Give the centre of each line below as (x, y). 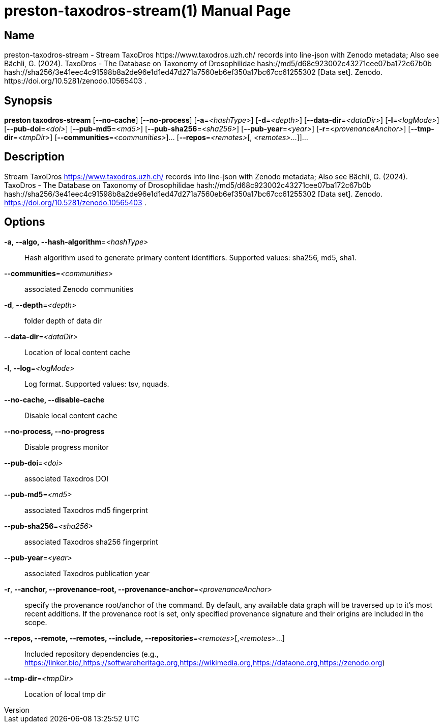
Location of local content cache (77, 352)
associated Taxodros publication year (87, 573)
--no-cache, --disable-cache (54, 399)
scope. (36, 622)
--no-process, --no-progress (54, 431)
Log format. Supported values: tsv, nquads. (97, 384)
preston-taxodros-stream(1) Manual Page (147, 11)
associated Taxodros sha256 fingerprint (91, 542)
